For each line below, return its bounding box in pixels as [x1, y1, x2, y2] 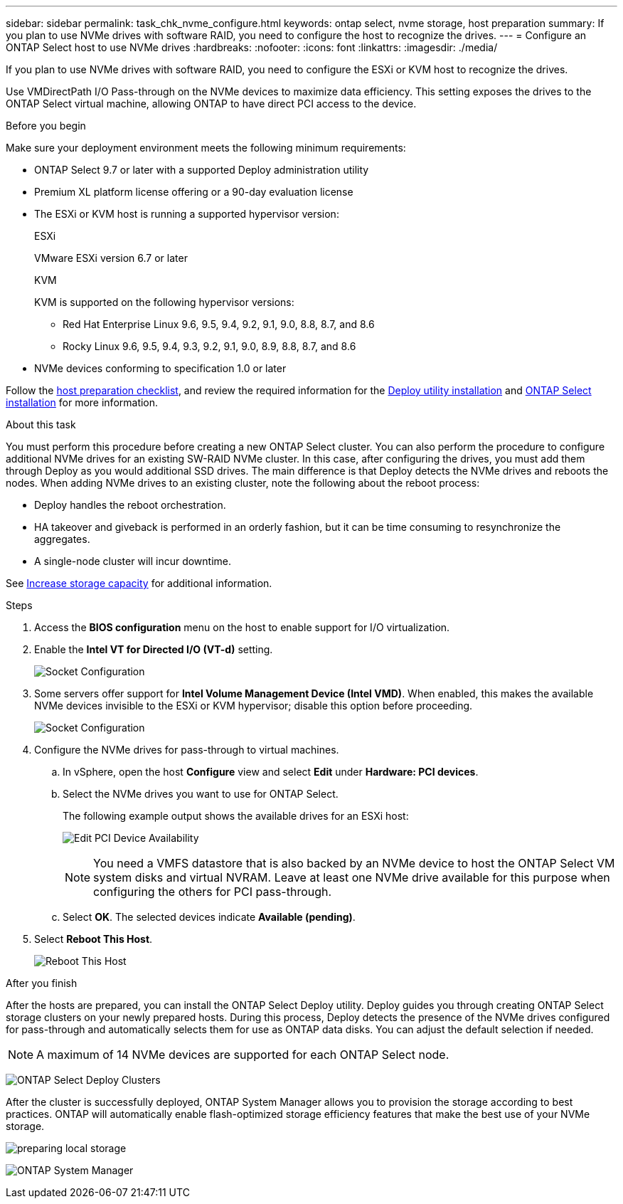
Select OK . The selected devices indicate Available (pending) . [63, 911, 356, 923]
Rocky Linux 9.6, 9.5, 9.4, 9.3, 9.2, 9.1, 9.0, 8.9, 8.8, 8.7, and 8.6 [63, 340, 356, 352]
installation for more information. [6, 396, 159, 408]
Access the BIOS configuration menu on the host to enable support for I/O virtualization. [34, 621, 450, 633]
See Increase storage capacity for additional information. [6, 577, 272, 589]
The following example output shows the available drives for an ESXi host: [63, 810, 409, 822]
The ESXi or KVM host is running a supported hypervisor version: [34, 208, 339, 220]
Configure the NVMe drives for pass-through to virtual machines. [34, 744, 339, 756]
